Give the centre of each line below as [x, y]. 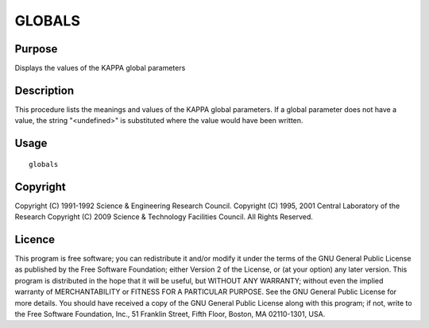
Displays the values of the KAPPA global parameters [100, 68]
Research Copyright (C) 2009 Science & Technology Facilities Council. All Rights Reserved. [164, 217]
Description [44, 90]
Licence [35, 239]
